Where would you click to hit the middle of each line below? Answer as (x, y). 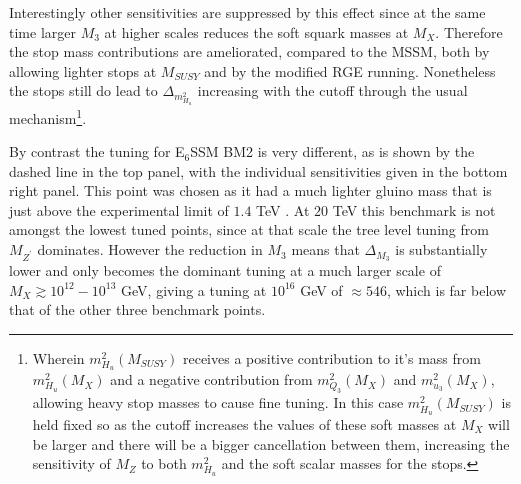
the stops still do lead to (83, 90)
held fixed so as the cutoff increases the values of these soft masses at (244, 423)
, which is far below (446, 289)
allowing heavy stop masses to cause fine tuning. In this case (218, 402)
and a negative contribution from (211, 379)
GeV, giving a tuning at (194, 289)
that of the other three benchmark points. (137, 309)
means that (325, 249)
